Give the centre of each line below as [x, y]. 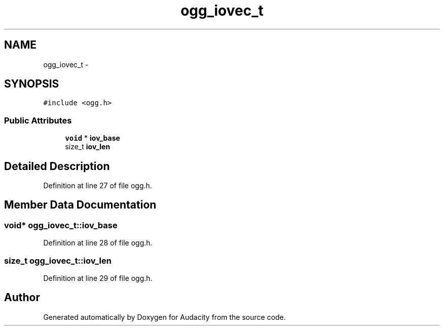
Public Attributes [38, 120]
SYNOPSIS [32, 84]
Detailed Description [57, 166]
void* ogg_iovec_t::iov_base [61, 225]
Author [22, 298]
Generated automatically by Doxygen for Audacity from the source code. [164, 317]
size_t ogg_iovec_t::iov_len [58, 260]
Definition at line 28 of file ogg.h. [98, 243]
